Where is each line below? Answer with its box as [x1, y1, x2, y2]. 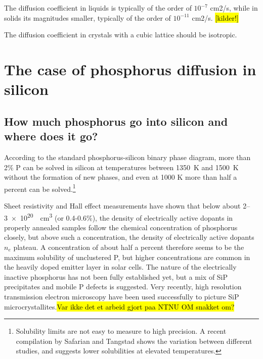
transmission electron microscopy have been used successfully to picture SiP [4, 291, 239, 301]
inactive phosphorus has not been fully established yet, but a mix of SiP [4, 271, 228, 282]
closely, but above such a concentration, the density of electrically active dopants [4, 232, 254, 242]
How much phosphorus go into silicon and [4, 113, 228, 129]
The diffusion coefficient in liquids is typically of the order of [4, 3, 192, 13]
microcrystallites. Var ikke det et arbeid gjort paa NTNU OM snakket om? [4, 301, 235, 312]
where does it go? [4, 128, 98, 144]
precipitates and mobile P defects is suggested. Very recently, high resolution [4, 281, 242, 292]
